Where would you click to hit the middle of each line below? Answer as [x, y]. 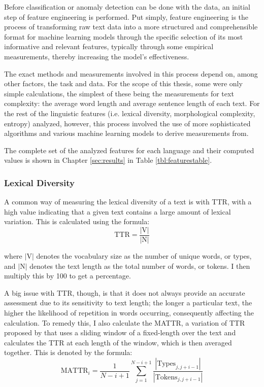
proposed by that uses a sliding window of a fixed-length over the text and [120, 332]
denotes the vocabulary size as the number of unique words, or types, [144, 255]
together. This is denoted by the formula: [68, 352]
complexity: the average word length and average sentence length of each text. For [132, 103]
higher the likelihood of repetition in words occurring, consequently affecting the [129, 312]
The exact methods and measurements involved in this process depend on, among [131, 73]
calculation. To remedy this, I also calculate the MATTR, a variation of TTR [125, 322]
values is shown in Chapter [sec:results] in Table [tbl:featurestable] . [108, 160]
